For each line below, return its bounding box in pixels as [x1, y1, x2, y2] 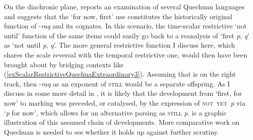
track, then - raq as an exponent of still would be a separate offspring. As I [4, 78, 230, 88]
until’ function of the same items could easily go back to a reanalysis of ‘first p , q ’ [4, 30, 250, 40]
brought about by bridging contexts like [4, 59, 124, 69]
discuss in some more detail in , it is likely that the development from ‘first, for [4, 88, 242, 98]
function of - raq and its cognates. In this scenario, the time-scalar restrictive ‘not [4, 21, 247, 31]
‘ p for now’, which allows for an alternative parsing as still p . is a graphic [4, 107, 227, 117]
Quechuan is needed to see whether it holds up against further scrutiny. [4, 126, 219, 137]
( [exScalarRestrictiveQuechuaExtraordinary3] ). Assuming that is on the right [4, 69, 236, 79]
